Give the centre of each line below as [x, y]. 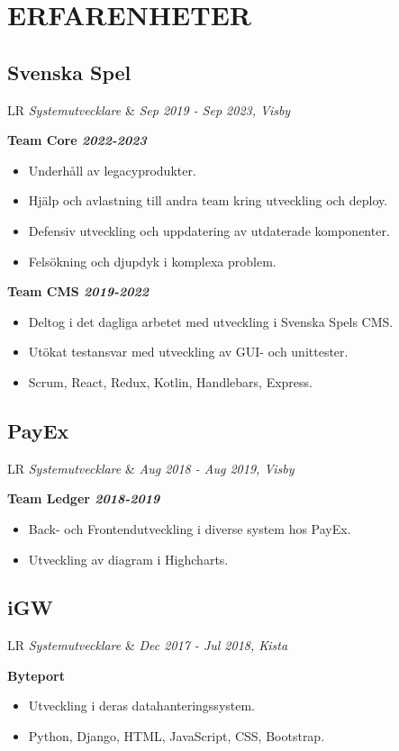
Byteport [36, 675]
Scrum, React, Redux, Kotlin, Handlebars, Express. [170, 381]
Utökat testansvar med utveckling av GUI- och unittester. [188, 352]
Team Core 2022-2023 [77, 140]
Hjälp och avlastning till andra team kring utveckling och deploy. [208, 200]
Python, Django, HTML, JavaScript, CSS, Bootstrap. [177, 736]
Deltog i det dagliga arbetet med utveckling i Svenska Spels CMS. [211, 321]
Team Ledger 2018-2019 [84, 498]
